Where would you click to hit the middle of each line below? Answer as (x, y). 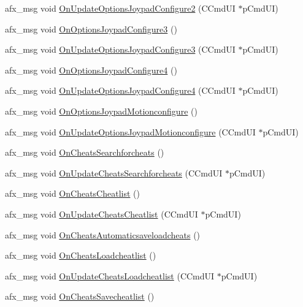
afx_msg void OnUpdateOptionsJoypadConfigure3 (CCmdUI (120, 49)
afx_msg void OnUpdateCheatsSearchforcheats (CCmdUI (114, 172)
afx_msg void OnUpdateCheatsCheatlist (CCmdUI (102, 214)
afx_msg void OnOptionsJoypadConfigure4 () (91, 70)
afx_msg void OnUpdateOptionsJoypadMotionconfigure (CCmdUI (130, 131)
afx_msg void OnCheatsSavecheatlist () (80, 296)
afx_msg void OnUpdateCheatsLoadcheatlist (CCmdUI (110, 275)
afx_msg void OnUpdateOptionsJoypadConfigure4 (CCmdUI (120, 90)
